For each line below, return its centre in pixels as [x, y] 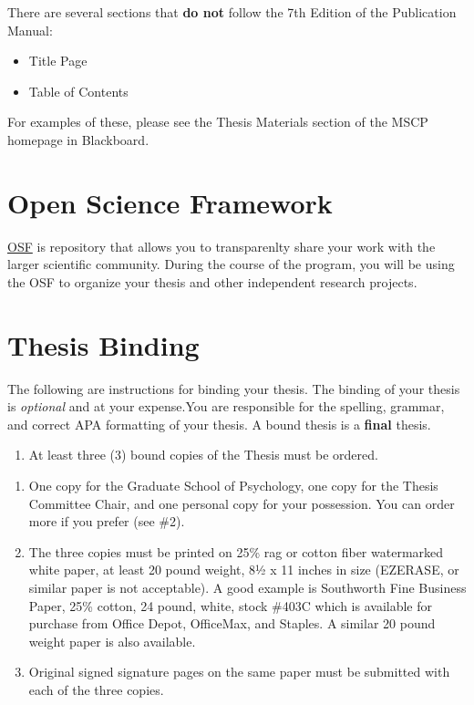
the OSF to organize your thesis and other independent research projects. [212, 281]
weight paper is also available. [112, 641]
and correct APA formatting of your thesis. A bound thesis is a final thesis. [219, 424]
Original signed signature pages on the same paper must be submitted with [239, 672]
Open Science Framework [170, 202]
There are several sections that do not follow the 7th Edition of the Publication [232, 12]
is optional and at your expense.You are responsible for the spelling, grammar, [226, 406]
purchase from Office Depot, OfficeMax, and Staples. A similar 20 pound [232, 623]
